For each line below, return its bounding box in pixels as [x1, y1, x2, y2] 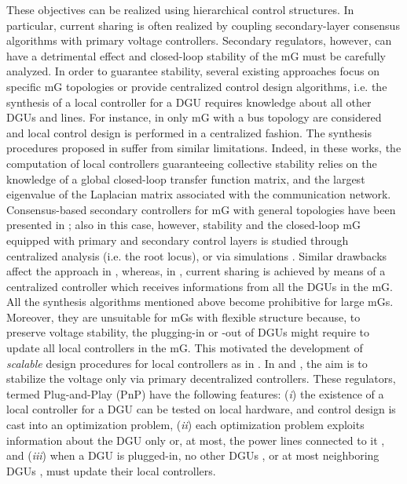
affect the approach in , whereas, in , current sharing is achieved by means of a [6, 263, 386, 279]
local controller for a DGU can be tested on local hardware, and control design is [6, 401, 396, 417]
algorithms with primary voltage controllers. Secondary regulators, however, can [6, 32, 392, 49]
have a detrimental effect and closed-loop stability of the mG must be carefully [6, 47, 386, 64]
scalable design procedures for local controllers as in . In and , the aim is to [6, 355, 368, 371]
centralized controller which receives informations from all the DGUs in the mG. [6, 278, 393, 294]
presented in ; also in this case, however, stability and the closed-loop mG [6, 217, 361, 233]
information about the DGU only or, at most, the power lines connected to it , [6, 431, 385, 448]
